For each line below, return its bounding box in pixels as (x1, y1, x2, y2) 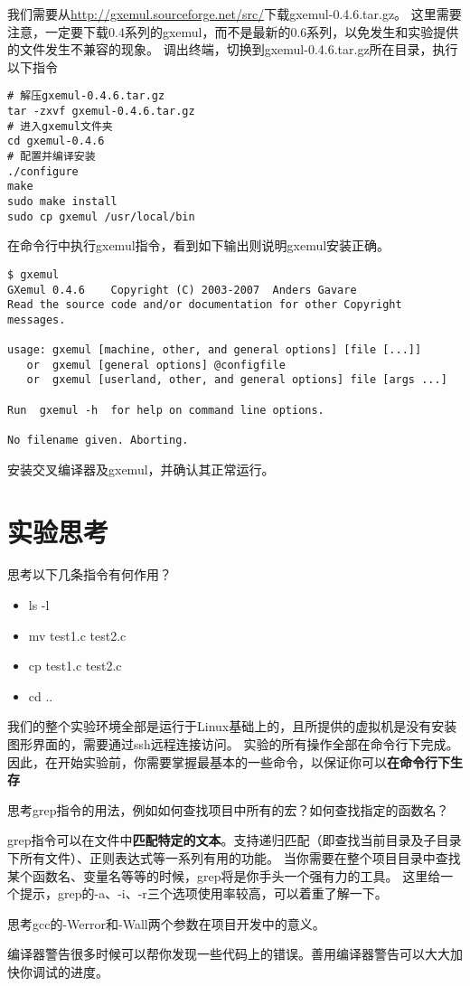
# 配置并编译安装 (7, 150, 96, 163)
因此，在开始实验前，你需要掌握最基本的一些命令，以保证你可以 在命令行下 (7, 752, 450, 771)
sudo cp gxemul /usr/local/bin (7, 210, 195, 223)
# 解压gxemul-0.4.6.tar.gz (7, 89, 165, 103)
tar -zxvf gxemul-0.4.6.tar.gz (7, 105, 195, 118)
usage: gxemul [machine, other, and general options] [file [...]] (7, 343, 422, 357)
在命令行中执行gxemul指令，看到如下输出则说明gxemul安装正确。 (7, 236, 390, 255)
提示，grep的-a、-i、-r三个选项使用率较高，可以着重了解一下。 (19, 884, 388, 903)
